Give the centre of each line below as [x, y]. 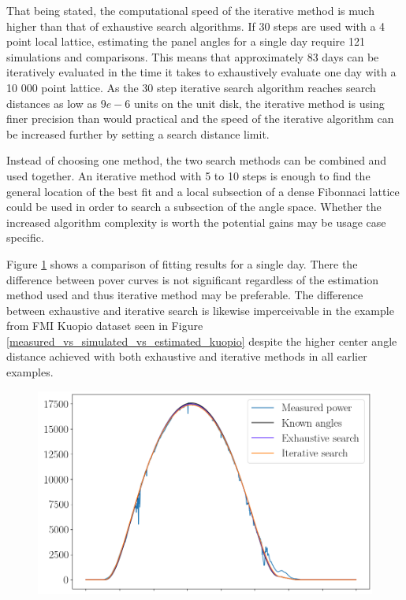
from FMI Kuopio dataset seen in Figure [105, 326]
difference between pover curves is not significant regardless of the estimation [192, 279]
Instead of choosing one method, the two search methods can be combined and [197, 160]
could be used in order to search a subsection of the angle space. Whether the [194, 207]
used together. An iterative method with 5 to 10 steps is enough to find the [188, 175]
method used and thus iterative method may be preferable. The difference [185, 295]
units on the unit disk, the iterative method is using [259, 103]
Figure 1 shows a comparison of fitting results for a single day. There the [182, 263]
